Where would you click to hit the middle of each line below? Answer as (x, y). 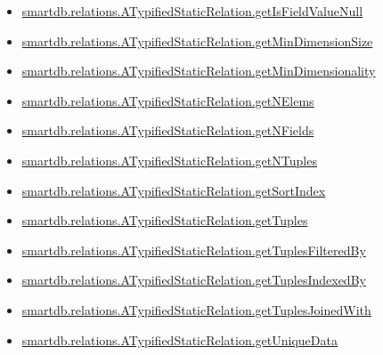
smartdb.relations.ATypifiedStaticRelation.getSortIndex (174, 190)
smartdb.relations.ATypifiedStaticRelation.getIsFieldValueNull (192, 11)
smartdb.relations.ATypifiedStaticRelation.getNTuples (169, 160)
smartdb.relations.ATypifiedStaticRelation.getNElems (168, 100)
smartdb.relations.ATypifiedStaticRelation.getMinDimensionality (199, 71)
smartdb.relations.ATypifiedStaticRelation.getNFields (168, 130)
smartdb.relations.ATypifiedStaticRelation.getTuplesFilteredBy (194, 250)
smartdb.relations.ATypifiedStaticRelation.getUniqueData (179, 339)
